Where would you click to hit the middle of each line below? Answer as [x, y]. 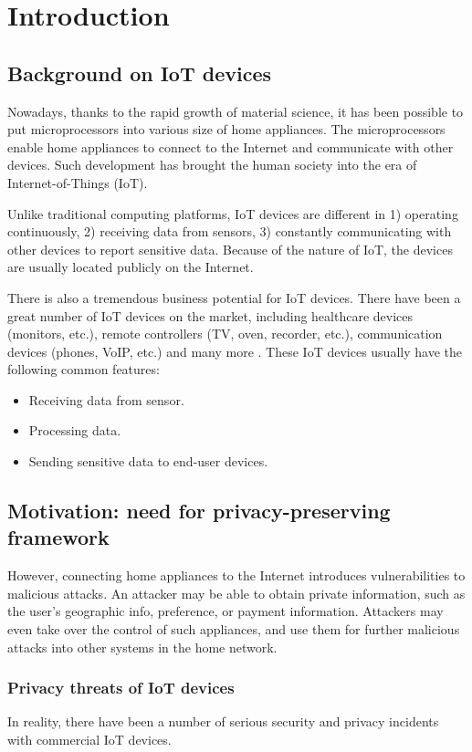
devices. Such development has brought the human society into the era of [212, 165]
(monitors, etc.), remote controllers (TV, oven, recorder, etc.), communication [225, 334]
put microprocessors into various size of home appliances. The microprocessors [226, 129]
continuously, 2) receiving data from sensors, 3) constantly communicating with [230, 231]
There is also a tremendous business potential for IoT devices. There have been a [234, 297]
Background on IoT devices [140, 73]
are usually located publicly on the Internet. [131, 267]
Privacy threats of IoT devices [121, 688]
